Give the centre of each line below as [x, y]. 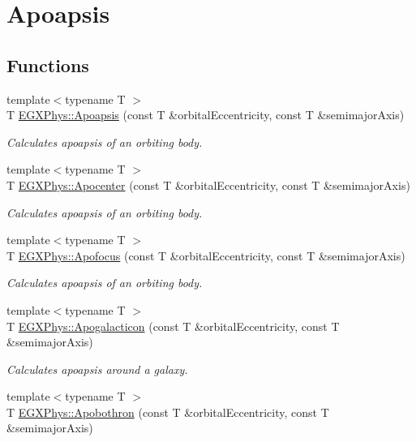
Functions [48, 64]
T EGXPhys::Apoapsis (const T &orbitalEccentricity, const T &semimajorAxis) [206, 115]
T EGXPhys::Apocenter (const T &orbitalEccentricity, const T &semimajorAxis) [208, 185]
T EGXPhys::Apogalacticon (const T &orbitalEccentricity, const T [173, 326]
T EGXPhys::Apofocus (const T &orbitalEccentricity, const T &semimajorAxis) [206, 255]
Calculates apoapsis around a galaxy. [97, 369]
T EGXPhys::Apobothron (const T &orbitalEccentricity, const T [168, 412]
